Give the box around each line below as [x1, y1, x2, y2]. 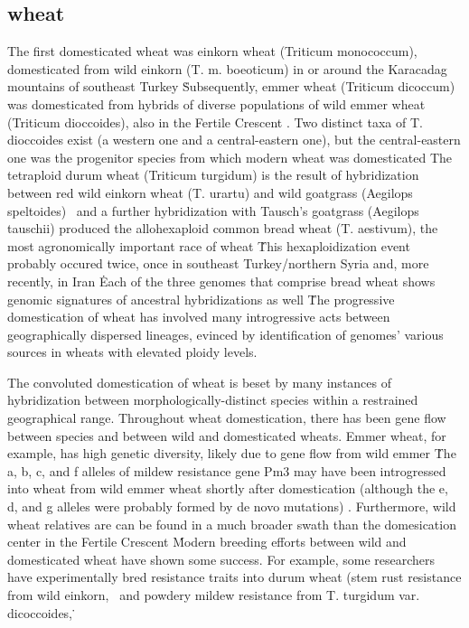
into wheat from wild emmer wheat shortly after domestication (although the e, [7, 479, 448, 498]
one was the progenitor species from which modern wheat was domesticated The [7, 147, 453, 166]
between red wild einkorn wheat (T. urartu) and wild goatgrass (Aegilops [7, 183, 413, 202]
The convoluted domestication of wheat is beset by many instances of [7, 372, 392, 391]
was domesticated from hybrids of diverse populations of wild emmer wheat [7, 94, 426, 113]
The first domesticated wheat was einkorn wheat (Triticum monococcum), [7, 42, 417, 61]
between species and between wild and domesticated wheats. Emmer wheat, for [7, 426, 446, 445]
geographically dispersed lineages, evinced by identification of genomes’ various [7, 324, 444, 343]
